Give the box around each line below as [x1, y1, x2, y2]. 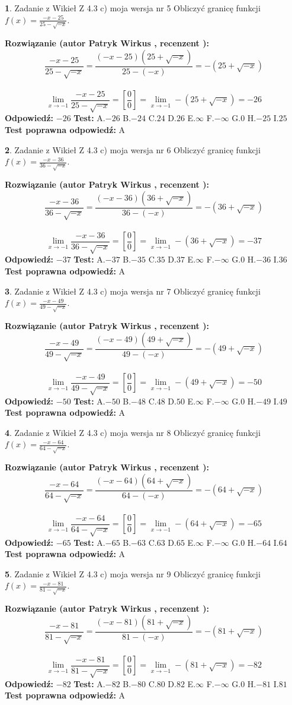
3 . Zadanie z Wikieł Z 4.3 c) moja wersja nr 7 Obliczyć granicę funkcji [5, 284, 261, 297]
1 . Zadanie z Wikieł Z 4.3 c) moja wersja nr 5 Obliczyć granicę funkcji [5, 2, 261, 14]
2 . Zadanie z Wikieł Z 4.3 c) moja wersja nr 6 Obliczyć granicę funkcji [5, 143, 261, 156]
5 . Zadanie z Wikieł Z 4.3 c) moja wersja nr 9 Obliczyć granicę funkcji [5, 567, 261, 580]
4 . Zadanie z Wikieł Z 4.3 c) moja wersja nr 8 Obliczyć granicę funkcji [5, 426, 261, 438]
